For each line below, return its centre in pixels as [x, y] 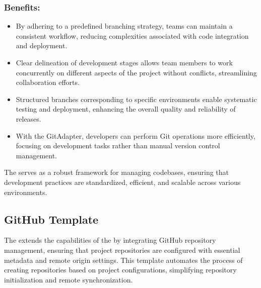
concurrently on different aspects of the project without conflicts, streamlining [136, 72]
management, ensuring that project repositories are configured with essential [122, 250]
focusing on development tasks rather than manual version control [118, 146]
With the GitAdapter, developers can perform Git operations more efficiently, [136, 135]
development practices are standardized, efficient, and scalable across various [122, 182]
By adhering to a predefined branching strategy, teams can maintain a [124, 26]
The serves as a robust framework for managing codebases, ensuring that [117, 172]
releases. [28, 118]
